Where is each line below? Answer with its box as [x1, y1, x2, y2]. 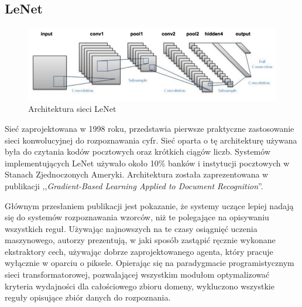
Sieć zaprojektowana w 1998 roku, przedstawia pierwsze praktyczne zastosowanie [5, 122, 294, 134]
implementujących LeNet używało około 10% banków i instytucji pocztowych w [5, 156, 290, 169]
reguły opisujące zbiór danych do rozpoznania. [5, 291, 171, 303]
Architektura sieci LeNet [28, 103, 116, 115]
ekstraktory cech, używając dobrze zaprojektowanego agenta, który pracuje [5, 245, 273, 257]
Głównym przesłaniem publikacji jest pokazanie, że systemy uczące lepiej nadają [5, 199, 294, 212]
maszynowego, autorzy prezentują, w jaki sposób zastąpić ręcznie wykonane [5, 234, 276, 246]
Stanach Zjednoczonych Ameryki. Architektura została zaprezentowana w [5, 168, 269, 180]
